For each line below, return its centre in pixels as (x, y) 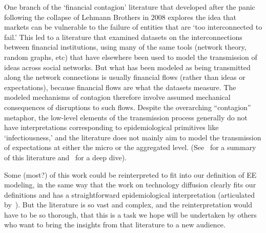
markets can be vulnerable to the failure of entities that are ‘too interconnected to (133, 27)
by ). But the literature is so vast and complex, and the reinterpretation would (128, 205)
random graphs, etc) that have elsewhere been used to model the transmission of (131, 57)
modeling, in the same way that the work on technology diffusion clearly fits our (130, 185)
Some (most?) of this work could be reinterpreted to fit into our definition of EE (130, 174)
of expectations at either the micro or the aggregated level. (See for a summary (130, 147)
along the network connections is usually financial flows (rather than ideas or (125, 77)
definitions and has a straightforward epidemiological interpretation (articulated (129, 194)
